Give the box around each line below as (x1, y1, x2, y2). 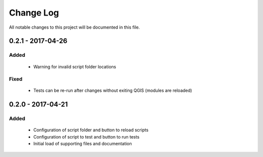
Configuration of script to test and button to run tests (33, 134, 140, 140)
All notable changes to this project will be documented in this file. (9, 24, 140, 30)
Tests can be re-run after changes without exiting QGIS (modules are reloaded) (33, 87, 192, 93)
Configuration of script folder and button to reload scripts (33, 127, 149, 133)
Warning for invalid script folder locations (33, 64, 116, 70)
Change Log (9, 7, 59, 18)
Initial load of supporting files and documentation (33, 141, 132, 147)
